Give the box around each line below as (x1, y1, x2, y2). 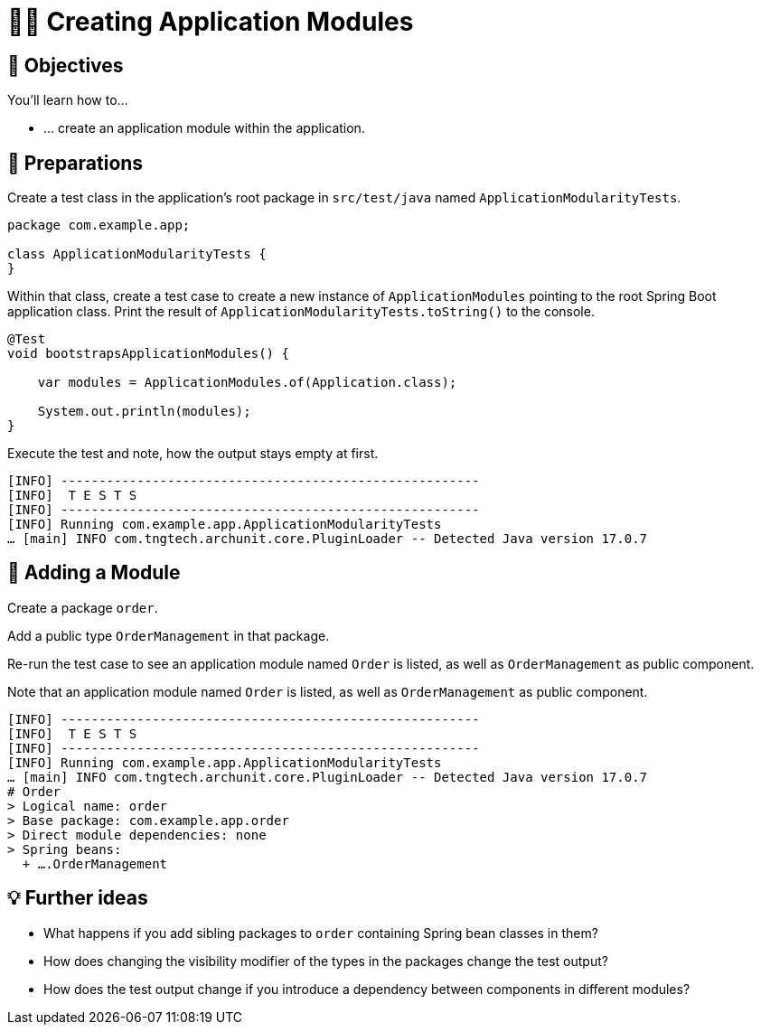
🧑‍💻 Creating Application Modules (7, 6, 414, 37)
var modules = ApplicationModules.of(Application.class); (37, 375, 457, 390)
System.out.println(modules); (37, 404, 251, 419)
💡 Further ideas (7, 887, 148, 910)
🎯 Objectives (7, 53, 124, 77)
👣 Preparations (7, 151, 144, 174)
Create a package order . (7, 599, 158, 615)
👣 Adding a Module (7, 561, 181, 585)
